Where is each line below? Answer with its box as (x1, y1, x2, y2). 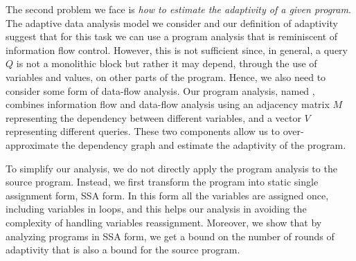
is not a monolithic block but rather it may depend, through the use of (16, 56, 317, 71)
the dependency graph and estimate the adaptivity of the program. (61, 137, 346, 152)
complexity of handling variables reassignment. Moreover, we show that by (6, 215, 322, 229)
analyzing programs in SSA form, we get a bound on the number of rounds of (6, 228, 335, 243)
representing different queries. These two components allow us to (6, 124, 280, 138)
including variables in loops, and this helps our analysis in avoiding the (6, 201, 307, 216)
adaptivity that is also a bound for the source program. (6, 242, 240, 257)
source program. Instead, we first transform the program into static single (6, 174, 319, 189)
